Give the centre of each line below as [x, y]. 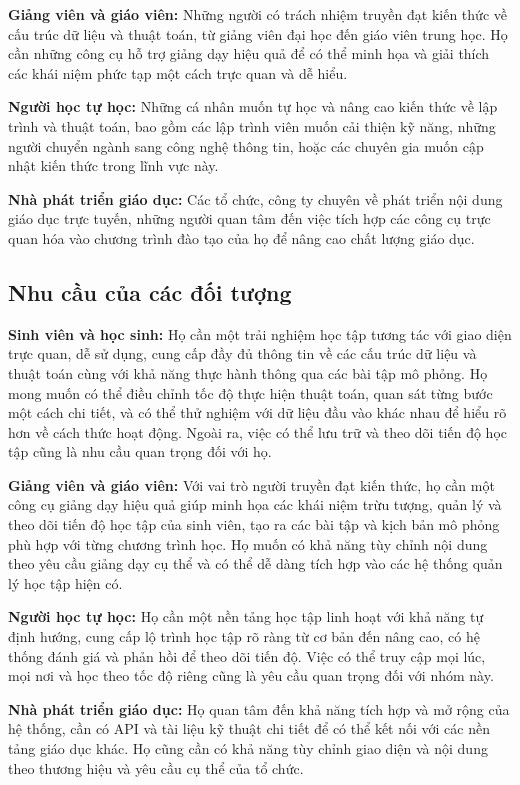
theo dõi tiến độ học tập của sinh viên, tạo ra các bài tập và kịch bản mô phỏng [254, 524]
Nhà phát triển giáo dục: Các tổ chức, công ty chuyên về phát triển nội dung [255, 198]
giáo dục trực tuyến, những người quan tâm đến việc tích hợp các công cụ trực [249, 218]
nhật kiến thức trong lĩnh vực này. [113, 165]
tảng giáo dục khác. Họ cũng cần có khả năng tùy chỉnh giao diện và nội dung [248, 748]
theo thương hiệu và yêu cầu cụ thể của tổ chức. [156, 767]
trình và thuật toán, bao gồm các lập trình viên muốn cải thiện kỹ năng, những [252, 125]
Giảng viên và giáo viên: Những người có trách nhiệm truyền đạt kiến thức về [257, 14]
